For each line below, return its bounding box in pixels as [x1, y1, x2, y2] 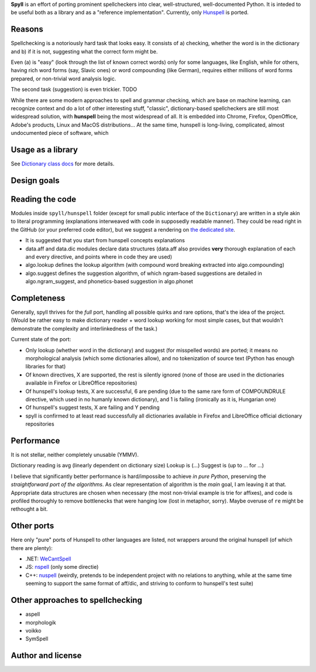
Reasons [11, 24, 43, 35]
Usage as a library [11, 145, 78, 155]
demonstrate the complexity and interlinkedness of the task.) [11, 325, 158, 332]
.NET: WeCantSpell [25, 555, 71, 562]
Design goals [11, 175, 60, 185]
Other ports [11, 521, 54, 531]
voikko [25, 627, 42, 634]
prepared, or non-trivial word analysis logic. [11, 75, 116, 82]
